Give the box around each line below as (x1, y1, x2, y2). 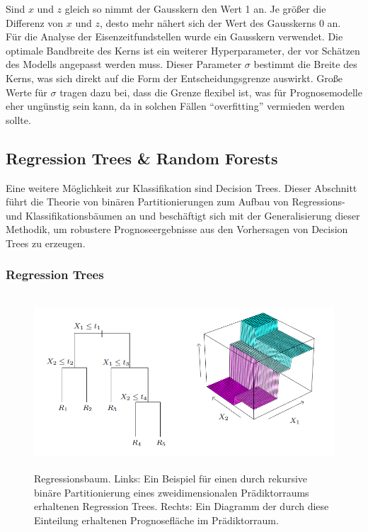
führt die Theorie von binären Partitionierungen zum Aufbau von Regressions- (6, 194, 345, 209)
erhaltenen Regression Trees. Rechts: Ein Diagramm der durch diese (34, 499, 329, 514)
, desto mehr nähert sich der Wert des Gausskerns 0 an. (100, 15, 341, 30)
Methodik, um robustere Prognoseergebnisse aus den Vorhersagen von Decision (6, 222, 348, 237)
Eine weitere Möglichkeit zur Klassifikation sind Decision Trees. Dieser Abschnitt (6, 180, 357, 195)
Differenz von (6, 15, 64, 30)
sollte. (6, 112, 31, 127)
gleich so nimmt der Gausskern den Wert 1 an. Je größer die (64, 1, 326, 16)
